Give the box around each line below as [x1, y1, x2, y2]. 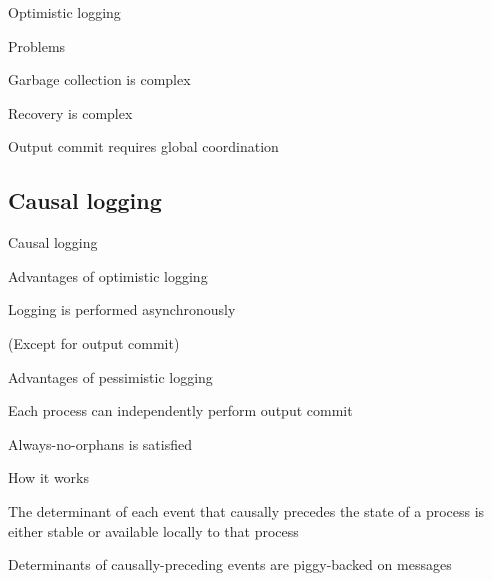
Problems [8, 35, 66, 56]
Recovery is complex [8, 102, 133, 123]
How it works [8, 467, 89, 488]
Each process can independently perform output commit [8, 400, 353, 421]
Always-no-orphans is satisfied [8, 433, 192, 454]
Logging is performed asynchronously [8, 299, 236, 320]
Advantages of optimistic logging [8, 265, 208, 286]
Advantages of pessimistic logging [8, 366, 213, 387]
